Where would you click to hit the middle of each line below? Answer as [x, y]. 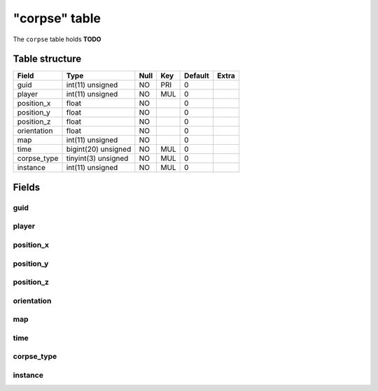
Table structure [47, 59]
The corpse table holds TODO [57, 39]
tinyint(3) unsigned [97, 159]
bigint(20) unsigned [99, 149]
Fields [27, 187]
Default [197, 76]
